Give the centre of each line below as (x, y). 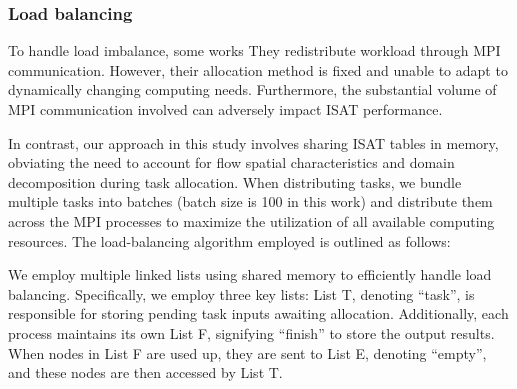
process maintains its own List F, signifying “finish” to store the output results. (251, 332)
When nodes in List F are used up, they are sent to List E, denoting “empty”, (247, 352)
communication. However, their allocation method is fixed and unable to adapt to (258, 69)
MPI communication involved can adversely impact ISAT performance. (225, 109)
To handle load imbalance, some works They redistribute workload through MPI (254, 50)
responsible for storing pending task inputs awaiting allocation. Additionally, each (258, 313)
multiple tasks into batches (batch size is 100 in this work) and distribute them (250, 201)
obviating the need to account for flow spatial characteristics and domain (231, 162)
